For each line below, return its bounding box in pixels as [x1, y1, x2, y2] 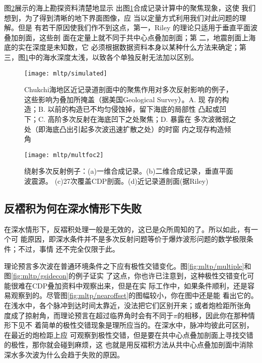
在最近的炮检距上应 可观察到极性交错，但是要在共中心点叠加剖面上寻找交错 [4, 329, 253, 340]
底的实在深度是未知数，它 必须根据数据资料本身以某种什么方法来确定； [4, 42, 239, 52]
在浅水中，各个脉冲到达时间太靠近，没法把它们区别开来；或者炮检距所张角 [4, 300, 251, 310]
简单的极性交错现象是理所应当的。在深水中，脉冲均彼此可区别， [41, 320, 253, 330]
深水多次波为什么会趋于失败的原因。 [4, 349, 124, 359]
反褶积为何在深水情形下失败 [4, 200, 142, 216]
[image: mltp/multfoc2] [24, 151, 104, 159]
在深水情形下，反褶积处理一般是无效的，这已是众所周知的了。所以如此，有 [4, 224, 251, 234]
